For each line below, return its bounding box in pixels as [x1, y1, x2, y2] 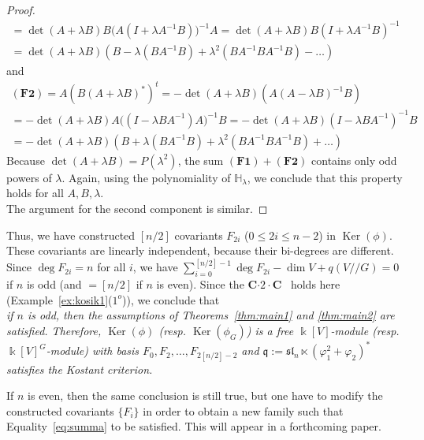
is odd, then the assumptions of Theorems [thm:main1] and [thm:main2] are [28, 307, 395, 323]
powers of [6, 169, 52, 185]
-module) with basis [46, 342, 139, 359]
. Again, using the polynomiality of [61, 169, 231, 185]
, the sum [177, 151, 224, 168]
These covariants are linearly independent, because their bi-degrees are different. [6, 242, 394, 259]
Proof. [6, 2, 35, 17]
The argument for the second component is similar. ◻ [6, 200, 268, 217]
